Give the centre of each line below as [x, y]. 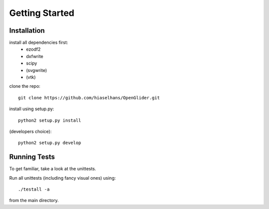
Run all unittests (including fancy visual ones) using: [63, 178]
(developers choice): [30, 131]
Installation [27, 31]
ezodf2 [33, 49]
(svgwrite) [37, 70]
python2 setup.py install [50, 120]
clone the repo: [25, 86]
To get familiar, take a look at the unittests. [53, 169]
